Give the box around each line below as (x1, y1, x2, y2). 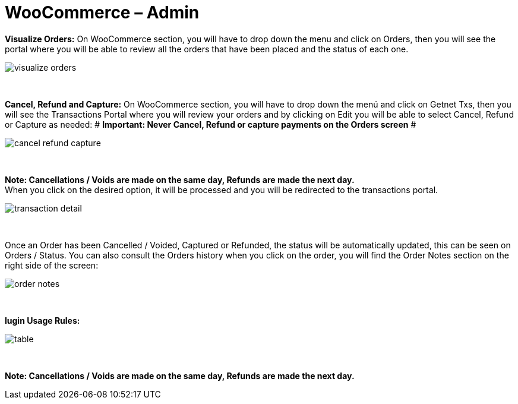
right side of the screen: (5, 260, 99, 270)
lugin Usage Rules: (5, 315, 80, 326)
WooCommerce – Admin (5, 2, 200, 23)
